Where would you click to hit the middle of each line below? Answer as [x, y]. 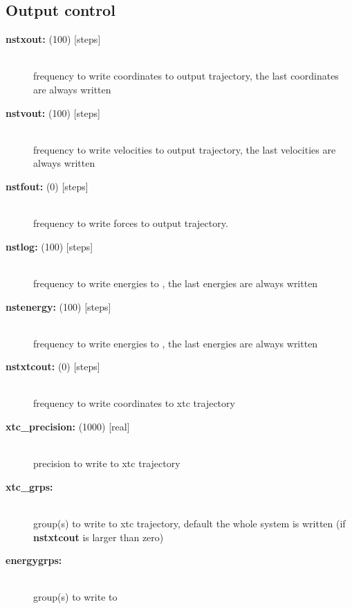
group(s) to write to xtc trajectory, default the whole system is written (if [189, 524]
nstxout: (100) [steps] [53, 39]
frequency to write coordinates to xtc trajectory [134, 403]
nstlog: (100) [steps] [49, 246]
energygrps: [34, 560]
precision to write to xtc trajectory [107, 463]
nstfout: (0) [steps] [47, 186]
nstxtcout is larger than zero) [99, 537]
